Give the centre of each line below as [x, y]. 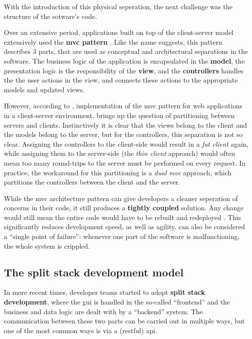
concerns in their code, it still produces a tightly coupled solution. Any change [124, 208]
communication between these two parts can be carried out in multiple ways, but [125, 321]
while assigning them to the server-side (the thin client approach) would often [120, 153]
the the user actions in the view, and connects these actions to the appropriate [121, 80]
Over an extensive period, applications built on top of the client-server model [119, 32]
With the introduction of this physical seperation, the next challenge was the [118, 6]
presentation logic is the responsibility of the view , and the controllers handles [124, 70]
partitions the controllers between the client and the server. [92, 182]
